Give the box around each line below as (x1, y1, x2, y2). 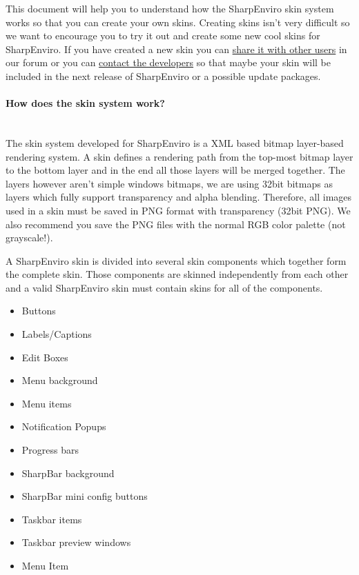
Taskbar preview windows (21, 535, 131, 549)
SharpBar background (21, 465, 115, 480)
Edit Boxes (21, 350, 68, 364)
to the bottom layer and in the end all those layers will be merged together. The (6, 163, 345, 177)
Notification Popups (21, 419, 106, 434)
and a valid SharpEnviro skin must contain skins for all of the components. (6, 280, 323, 294)
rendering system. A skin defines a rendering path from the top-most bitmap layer (6, 149, 353, 163)
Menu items (21, 396, 72, 410)
